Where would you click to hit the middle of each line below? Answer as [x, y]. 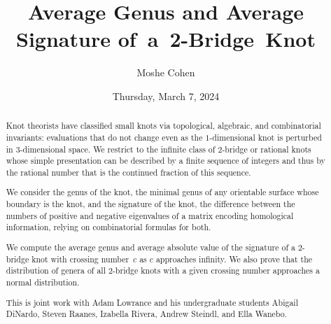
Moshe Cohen [166, 72]
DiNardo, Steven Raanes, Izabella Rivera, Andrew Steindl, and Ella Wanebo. [146, 314]
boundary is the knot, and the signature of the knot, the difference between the [150, 204]
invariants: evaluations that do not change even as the [104, 137]
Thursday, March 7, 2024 [166, 96]
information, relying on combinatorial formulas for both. [108, 227]
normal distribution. [43, 282]
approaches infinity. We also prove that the [234, 259]
